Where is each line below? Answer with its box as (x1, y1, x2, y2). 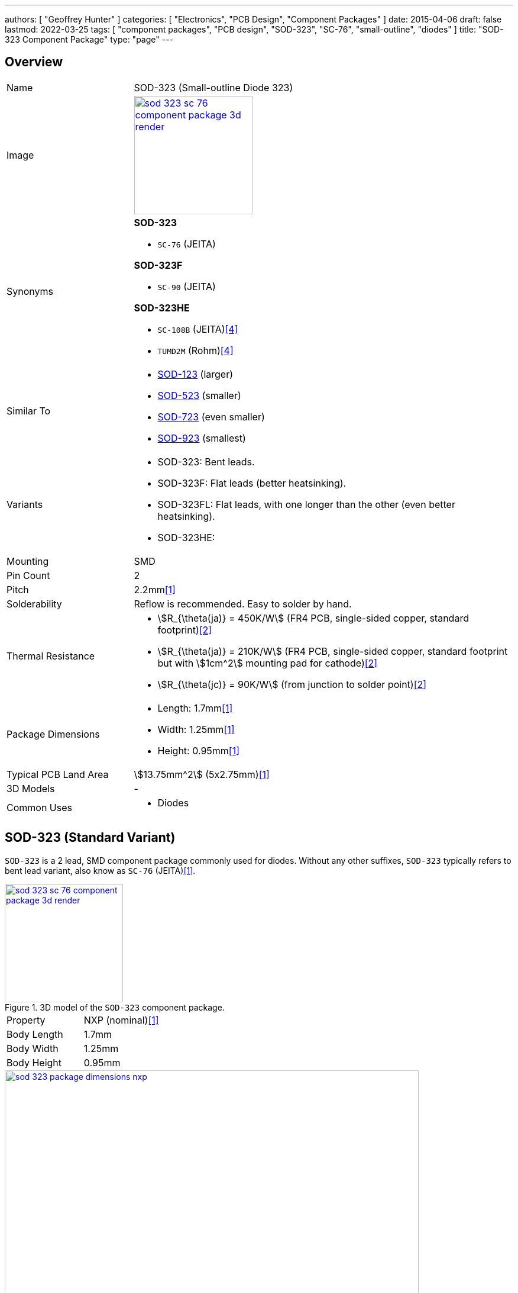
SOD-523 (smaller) (157, 389, 241, 401)
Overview (5, 54, 63, 70)
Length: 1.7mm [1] (157, 702, 233, 714)
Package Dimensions (7, 728, 100, 740)
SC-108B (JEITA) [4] (157, 323, 238, 335)
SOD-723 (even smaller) (157, 410, 265, 423)
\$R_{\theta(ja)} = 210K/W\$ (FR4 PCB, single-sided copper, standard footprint (157, 645, 508, 657)
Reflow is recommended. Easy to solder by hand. (134, 597, 352, 610)
